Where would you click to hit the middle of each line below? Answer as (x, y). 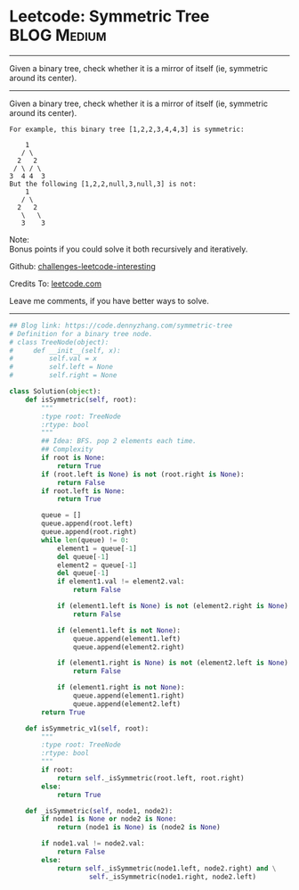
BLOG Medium (58, 35)
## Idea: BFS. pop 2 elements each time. (119, 441)
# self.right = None (63, 375)
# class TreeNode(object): (59, 342)
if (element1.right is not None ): (121, 688)
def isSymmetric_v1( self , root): (87, 729)
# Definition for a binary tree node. (81, 334)
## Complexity (67, 449)
